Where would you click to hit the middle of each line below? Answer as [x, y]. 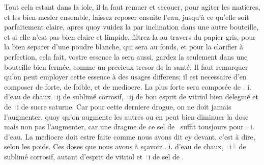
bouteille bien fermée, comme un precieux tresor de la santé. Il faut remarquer [126, 66]
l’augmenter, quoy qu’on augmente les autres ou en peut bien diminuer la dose [126, 116]
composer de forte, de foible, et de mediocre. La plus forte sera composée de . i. [128, 86]
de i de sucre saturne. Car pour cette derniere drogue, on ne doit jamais [118, 106]
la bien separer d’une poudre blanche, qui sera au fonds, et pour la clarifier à [124, 47]
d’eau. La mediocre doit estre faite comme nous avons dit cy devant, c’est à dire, [130, 136]
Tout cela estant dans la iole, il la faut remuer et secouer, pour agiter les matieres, [132, 7]
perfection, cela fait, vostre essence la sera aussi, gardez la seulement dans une [126, 56]
